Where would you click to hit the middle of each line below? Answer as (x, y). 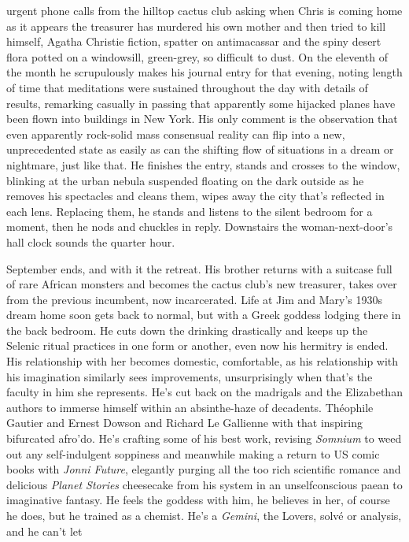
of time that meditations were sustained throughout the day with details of (187, 87)
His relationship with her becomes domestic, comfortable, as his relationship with (203, 361)
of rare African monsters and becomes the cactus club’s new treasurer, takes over (202, 284)
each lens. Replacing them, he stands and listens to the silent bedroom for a (190, 211)
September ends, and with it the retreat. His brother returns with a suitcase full (199, 268)
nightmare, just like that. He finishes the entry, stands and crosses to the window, (203, 164)
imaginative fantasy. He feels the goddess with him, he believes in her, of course (198, 500)
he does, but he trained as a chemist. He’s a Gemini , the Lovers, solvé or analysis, (204, 515)
